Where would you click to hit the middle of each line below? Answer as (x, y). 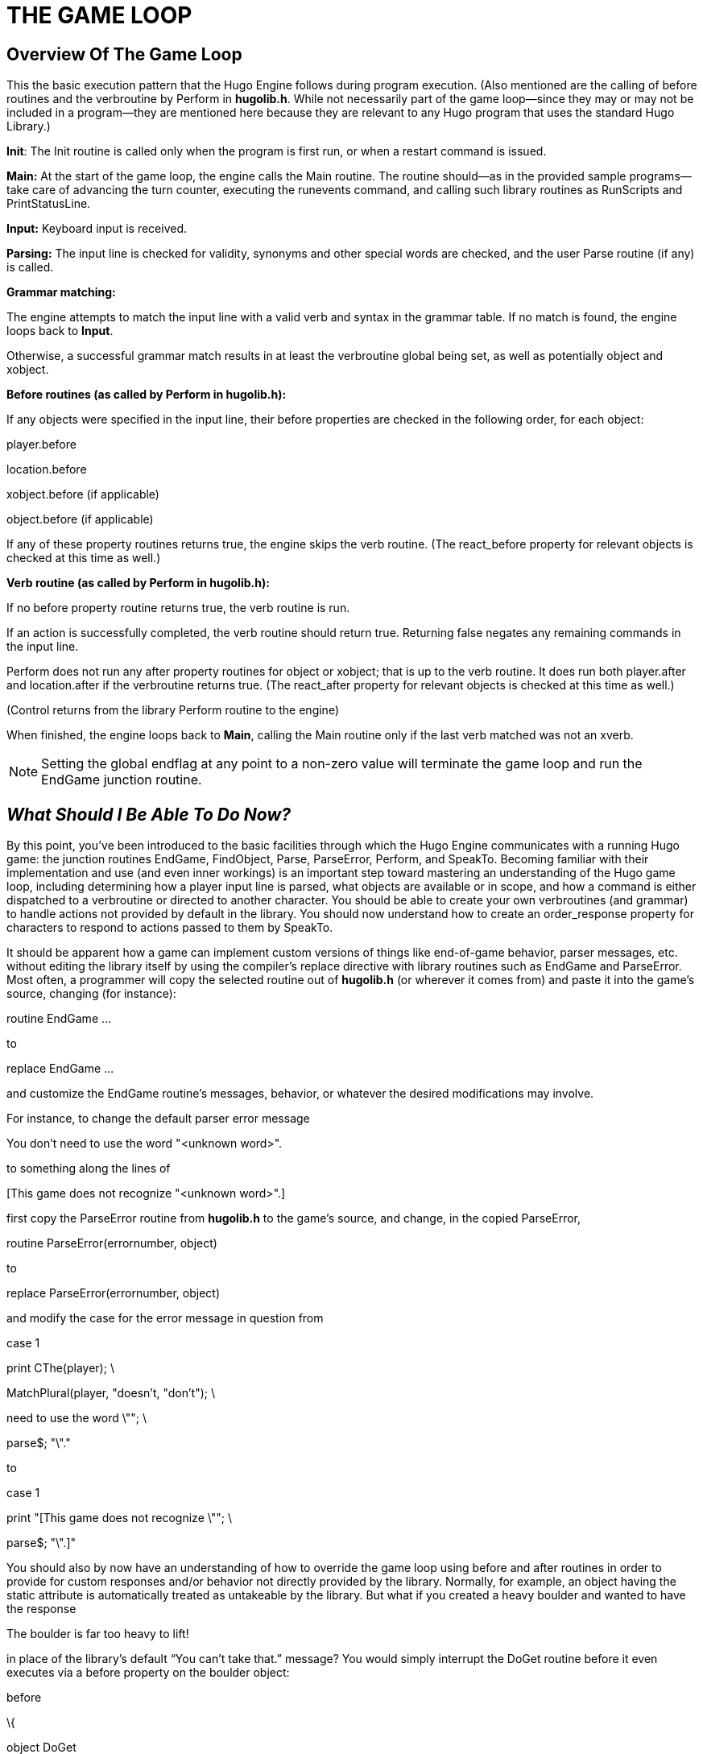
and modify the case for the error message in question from (165, 1318)
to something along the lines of (89, 1169)
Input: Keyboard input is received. (97, 229)
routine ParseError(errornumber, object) (112, 1243)
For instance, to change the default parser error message (158, 1119)
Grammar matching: (61, 292)
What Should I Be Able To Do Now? (149, 814)
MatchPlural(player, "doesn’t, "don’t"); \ (111, 1393)
